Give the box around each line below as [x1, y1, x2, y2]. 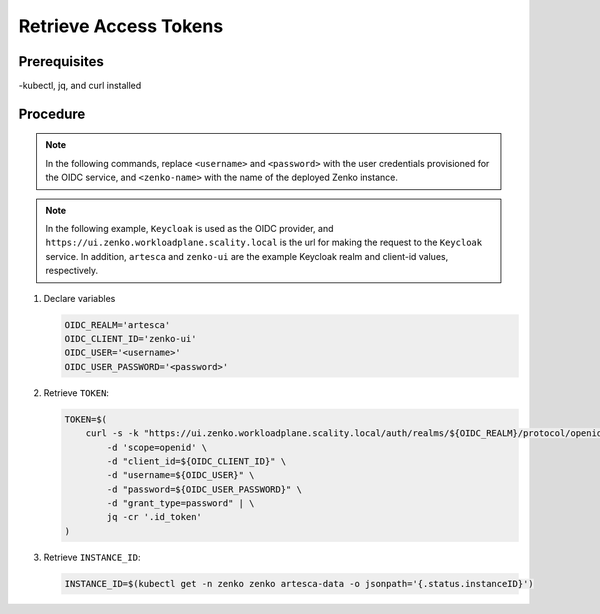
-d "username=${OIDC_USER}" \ [106, 470, 255, 481]
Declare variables [43, 292, 116, 304]
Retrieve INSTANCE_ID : [43, 551, 141, 563]
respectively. [45, 265, 99, 277]
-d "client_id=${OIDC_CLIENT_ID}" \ [106, 455, 287, 467]
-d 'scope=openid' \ [106, 441, 208, 453]
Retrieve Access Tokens [18, 15, 224, 37]
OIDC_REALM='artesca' [64, 319, 171, 330]
